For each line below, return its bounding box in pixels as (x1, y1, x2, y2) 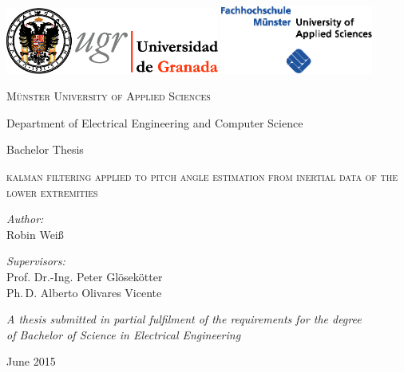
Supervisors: (6, 253, 65, 269)
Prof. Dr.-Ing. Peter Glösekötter (6, 268, 163, 284)
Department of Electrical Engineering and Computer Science (6, 114, 303, 131)
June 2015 (6, 353, 56, 370)
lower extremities (6, 183, 98, 200)
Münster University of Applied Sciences (6, 88, 211, 104)
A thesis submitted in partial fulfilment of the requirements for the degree (6, 311, 362, 327)
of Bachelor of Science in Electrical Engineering (6, 326, 241, 343)
